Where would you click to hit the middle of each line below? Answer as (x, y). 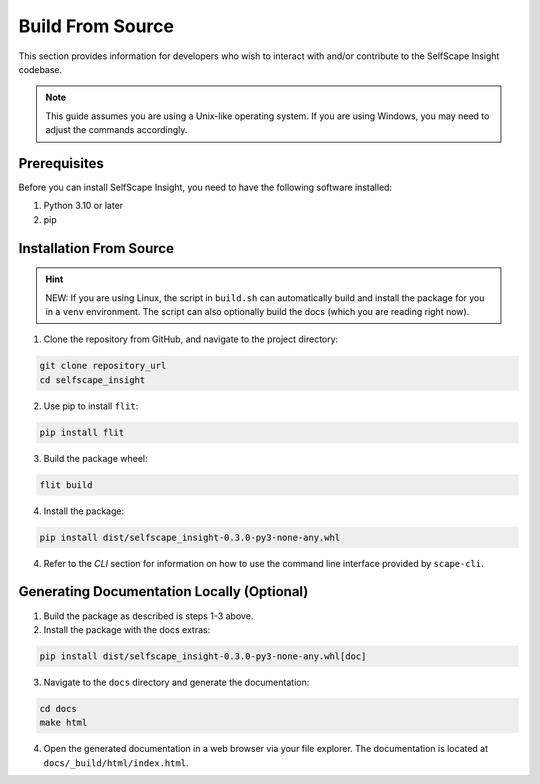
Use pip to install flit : (91, 406)
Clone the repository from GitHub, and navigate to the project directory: (191, 339)
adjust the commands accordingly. (116, 130)
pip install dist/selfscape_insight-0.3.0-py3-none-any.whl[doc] (203, 656)
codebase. (40, 69)
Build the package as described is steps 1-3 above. (148, 616)
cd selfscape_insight (92, 379)
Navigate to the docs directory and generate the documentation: (176, 682)
